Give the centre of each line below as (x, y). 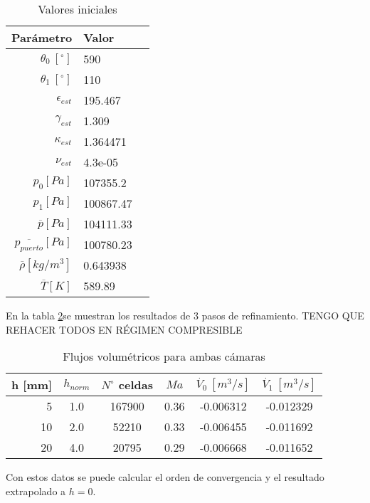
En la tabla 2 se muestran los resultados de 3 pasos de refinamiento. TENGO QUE (185, 315)
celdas (136, 385)
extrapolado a (36, 491)
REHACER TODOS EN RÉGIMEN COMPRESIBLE (124, 329)
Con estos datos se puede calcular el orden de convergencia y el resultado (165, 477)
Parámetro (42, 37)
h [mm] (32, 385)
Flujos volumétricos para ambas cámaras (164, 356)
